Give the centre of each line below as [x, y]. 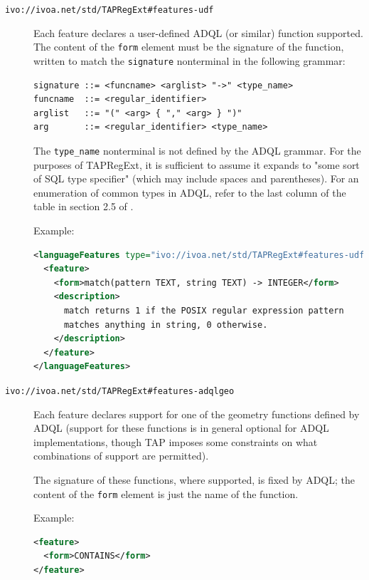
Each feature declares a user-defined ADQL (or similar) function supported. [198, 32]
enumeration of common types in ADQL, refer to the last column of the [190, 192]
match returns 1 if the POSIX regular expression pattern [204, 310]
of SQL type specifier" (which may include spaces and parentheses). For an [196, 178]
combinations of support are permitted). [121, 456]
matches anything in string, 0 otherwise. [166, 325]
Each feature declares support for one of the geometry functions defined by [197, 414]
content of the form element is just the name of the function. [166, 493]
